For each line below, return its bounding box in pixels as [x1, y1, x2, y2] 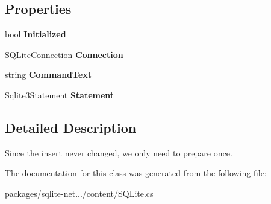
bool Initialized [5, 28, 66, 40]
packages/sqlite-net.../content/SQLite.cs [5, 186, 154, 199]
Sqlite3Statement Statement [5, 88, 114, 101]
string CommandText [5, 68, 92, 81]
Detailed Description [5, 118, 137, 136]
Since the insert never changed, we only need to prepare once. [5, 146, 232, 159]
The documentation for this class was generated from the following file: [5, 167, 267, 179]
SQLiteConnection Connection [5, 48, 123, 60]
